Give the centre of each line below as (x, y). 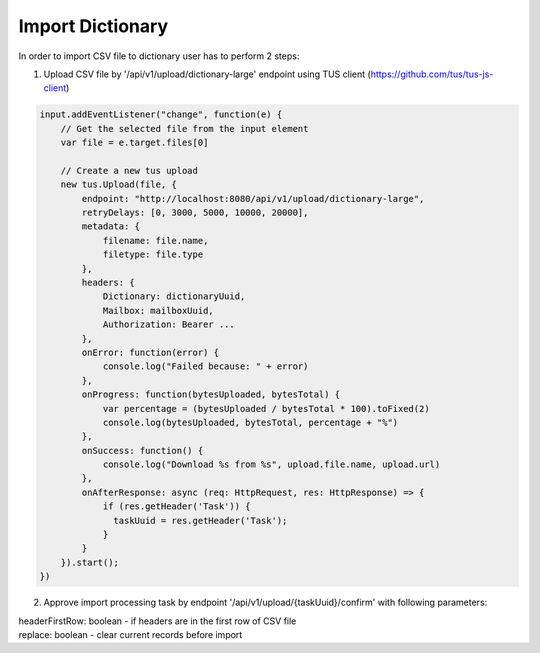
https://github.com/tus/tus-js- (432, 74)
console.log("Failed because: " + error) (205, 366)
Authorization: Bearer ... (168, 324)
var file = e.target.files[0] (134, 143)
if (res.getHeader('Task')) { (176, 506)
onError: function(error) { (150, 352)
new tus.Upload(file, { (118, 184)
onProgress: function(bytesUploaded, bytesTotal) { (211, 394)
